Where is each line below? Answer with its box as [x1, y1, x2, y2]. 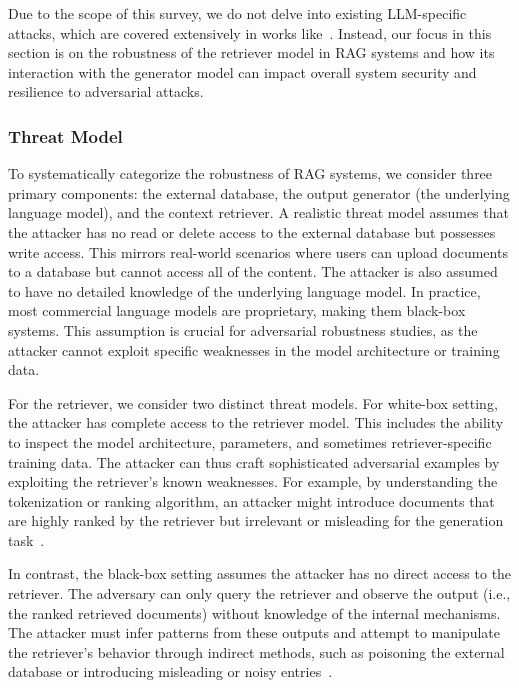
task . [8, 529, 45, 550]
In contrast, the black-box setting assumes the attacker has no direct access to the [8, 563, 512, 584]
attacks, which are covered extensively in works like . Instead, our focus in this [8, 22, 492, 43]
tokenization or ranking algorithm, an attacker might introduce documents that [8, 490, 495, 511]
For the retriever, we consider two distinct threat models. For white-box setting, [8, 392, 498, 413]
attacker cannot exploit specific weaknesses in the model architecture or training [8, 339, 500, 360]
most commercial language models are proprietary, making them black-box [8, 300, 466, 321]
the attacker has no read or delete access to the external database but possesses [8, 221, 496, 242]
